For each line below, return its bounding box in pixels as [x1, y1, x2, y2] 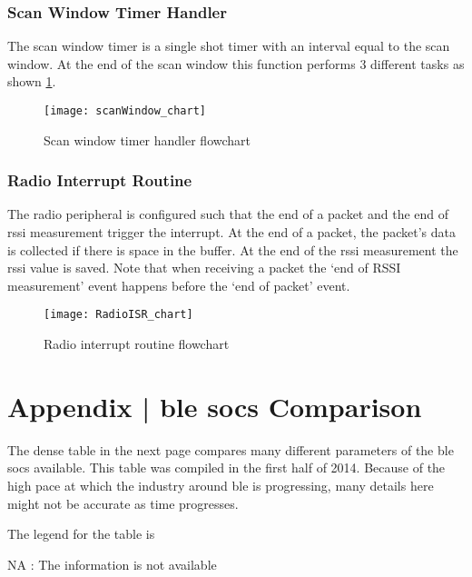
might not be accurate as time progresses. [7, 493, 239, 512]
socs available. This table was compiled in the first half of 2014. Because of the [7, 458, 446, 477]
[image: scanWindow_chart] [44, 104, 206, 117]
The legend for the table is [7, 524, 155, 543]
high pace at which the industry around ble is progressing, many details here [7, 476, 434, 494]
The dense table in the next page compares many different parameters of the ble [7, 440, 454, 459]
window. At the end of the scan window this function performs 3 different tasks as [7, 54, 465, 73]
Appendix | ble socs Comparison [7, 387, 422, 424]
